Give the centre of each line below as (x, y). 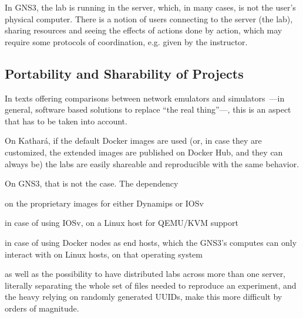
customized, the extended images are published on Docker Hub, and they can (144, 152)
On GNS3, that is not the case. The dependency (92, 183)
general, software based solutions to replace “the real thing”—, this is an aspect (148, 109)
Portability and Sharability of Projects (124, 73)
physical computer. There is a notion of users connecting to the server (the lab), (149, 18)
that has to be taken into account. (66, 121)
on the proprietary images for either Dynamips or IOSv (104, 203)
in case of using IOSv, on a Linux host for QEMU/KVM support (122, 223)
